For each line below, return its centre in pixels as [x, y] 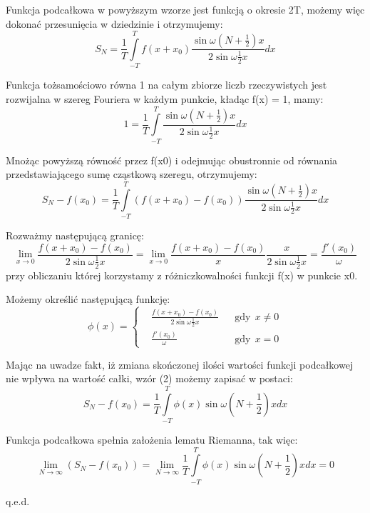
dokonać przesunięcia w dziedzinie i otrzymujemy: [114, 23]
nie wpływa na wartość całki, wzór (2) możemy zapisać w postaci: [149, 378]
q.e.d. [18, 500]
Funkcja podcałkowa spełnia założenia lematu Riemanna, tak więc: [152, 439]
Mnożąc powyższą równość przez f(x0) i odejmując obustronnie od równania [172, 160]
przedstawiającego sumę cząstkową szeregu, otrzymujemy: [132, 174]
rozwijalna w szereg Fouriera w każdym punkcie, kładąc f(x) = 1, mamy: [165, 98]
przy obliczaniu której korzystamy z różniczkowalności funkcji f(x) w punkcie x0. [182, 275]
